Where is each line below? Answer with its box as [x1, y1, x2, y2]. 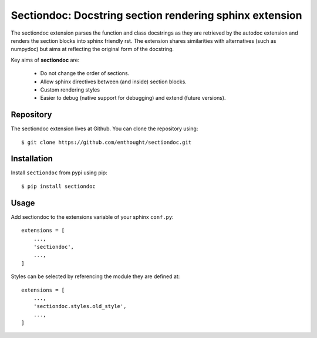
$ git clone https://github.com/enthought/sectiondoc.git [21, 138, 192, 146]
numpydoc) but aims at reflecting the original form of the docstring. [11, 46, 174, 53]
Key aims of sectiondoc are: [11, 56, 80, 63]
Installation [11, 154, 53, 164]
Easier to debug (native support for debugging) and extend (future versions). [40, 94, 226, 102]
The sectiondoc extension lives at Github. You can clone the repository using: [11, 125, 198, 132]
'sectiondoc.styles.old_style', [33, 303, 127, 310]
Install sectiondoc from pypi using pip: [11, 169, 108, 176]
